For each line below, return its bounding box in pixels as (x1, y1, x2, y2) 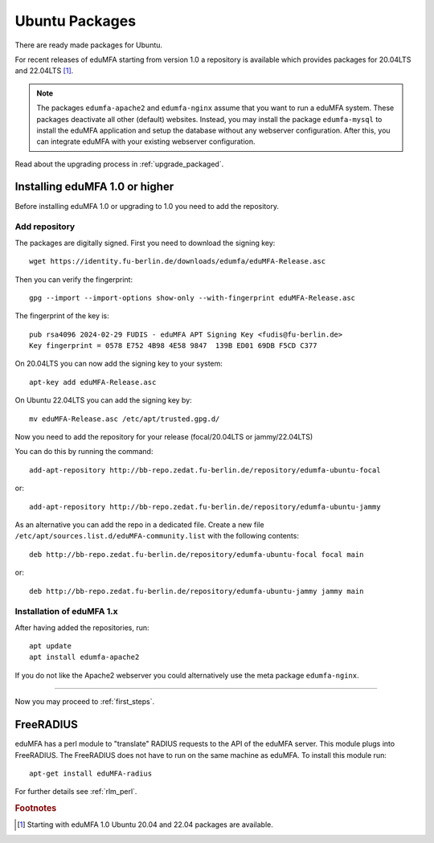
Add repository (14, 221, 76, 232)
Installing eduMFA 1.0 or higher (14, 180, 174, 194)
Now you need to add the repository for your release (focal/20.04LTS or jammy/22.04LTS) (14, 432, 313, 442)
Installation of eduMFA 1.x (14, 606, 118, 617)
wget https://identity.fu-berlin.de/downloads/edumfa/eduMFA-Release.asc (29, 257, 326, 266)
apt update (29, 641, 72, 651)
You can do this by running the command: (14, 447, 154, 456)
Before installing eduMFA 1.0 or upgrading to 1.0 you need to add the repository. (14, 201, 279, 211)
